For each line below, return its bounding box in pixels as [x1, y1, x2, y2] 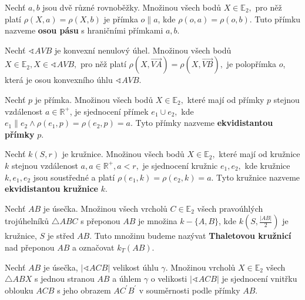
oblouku [5, 284, 33, 296]
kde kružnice [244, 159, 290, 171]
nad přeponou [5, 241, 55, 253]
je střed [47, 229, 75, 242]
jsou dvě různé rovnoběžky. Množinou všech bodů [42, 1, 221, 13]
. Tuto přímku [249, 12, 301, 25]
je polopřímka [226, 58, 277, 70]
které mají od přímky [187, 93, 264, 105]
